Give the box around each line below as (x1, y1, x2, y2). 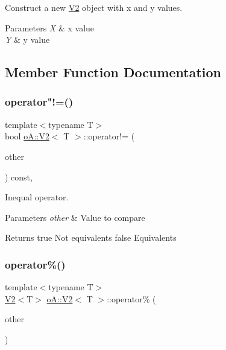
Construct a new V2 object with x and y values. (5, 1, 183, 13)
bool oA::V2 (5, 130, 49, 142)
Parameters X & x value (5, 21, 95, 34)
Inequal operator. (5, 191, 69, 203)
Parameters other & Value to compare (5, 211, 145, 223)
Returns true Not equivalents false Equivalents (5, 231, 177, 244)
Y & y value (5, 33, 50, 46)
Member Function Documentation (5, 63, 222, 81)
